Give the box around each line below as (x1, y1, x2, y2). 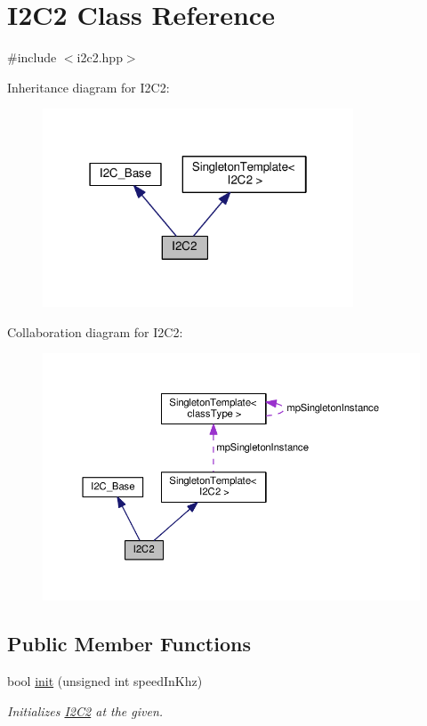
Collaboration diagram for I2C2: (7, 322, 183, 341)
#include (7, 48, 57, 67)
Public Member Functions (7, 630, 251, 657)
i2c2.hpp (77, 48, 123, 67)
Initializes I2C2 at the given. (7, 701, 164, 720)
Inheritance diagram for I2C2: (7, 77, 170, 96)
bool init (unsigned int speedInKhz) (7, 672, 203, 690)
